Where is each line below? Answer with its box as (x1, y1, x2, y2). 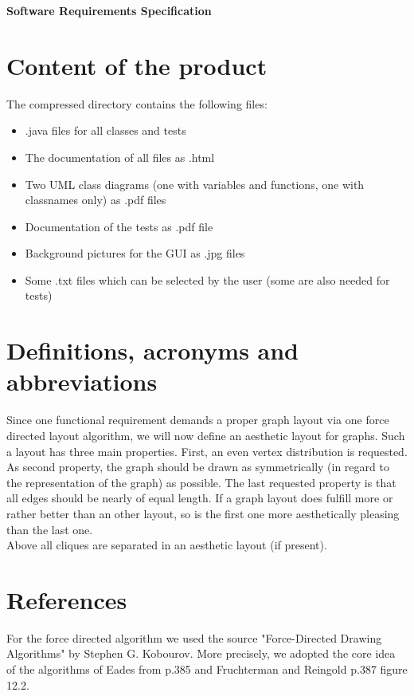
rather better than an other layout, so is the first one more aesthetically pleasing (6, 505, 400, 521)
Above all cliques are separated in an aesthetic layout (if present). (6, 537, 327, 553)
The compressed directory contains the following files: (6, 95, 268, 112)
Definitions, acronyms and (6, 334, 299, 367)
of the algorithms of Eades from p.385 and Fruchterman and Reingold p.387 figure (6, 661, 408, 678)
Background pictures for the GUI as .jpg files (25, 245, 245, 261)
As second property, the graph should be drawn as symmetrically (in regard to (6, 458, 389, 475)
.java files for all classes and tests (25, 122, 186, 139)
